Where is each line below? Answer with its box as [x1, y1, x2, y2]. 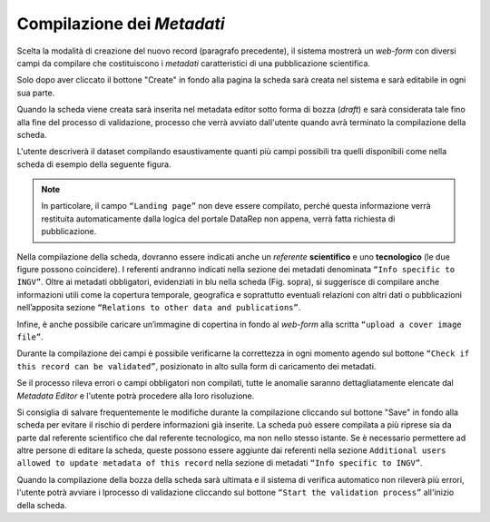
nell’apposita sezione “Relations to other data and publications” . [16, 302, 301, 313]
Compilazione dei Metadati [16, 14, 226, 34]
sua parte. [16, 87, 55, 98]
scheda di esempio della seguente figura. [16, 159, 171, 170]
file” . [16, 331, 44, 342]
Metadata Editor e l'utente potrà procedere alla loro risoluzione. [16, 390, 255, 401]
